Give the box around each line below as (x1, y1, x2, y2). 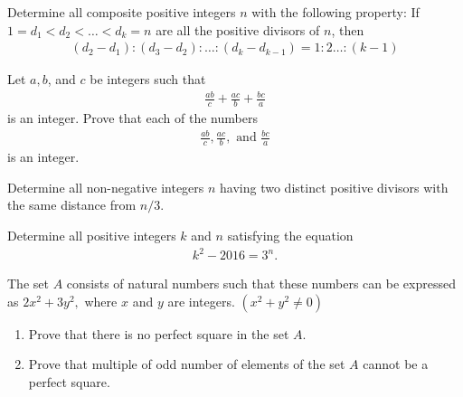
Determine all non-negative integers (7, 177, 204, 196)
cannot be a (363, 354, 429, 373)
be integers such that (90, 70, 206, 89)
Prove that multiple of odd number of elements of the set (28, 354, 345, 373)
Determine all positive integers (7, 225, 176, 244)
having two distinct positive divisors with (220, 177, 449, 196)
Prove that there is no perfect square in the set (28, 324, 289, 343)
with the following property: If (251, 3, 420, 21)
